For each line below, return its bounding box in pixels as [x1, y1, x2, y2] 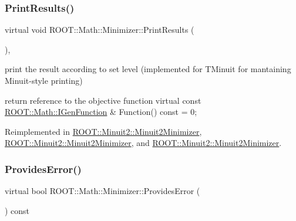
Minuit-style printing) [5, 74, 83, 86]
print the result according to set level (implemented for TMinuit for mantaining [5, 63, 291, 75]
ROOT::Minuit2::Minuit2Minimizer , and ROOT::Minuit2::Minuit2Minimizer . [5, 137, 282, 149]
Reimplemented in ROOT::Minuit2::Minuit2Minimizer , [5, 125, 202, 137]
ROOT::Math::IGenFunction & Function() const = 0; [5, 106, 197, 118]
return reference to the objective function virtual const [5, 94, 201, 106]
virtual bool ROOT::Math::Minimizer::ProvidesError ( [5, 185, 200, 197]
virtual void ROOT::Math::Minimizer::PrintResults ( [5, 23, 194, 36]
